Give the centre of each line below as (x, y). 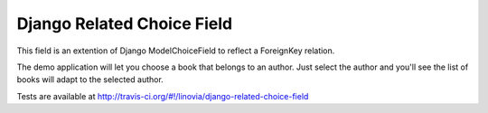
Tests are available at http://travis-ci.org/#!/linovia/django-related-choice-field (163, 96)
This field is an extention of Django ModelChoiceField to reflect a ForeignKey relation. (176, 51)
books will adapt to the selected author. (90, 80)
